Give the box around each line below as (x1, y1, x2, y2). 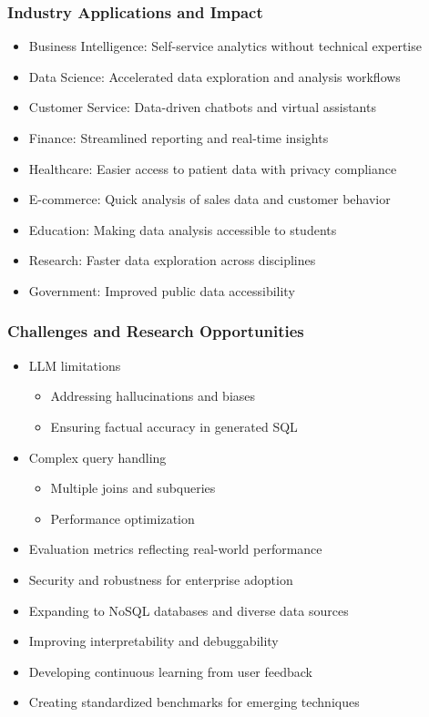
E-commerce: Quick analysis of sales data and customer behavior (28, 189, 391, 209)
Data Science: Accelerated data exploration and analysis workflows (28, 67, 401, 86)
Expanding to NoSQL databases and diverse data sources (28, 600, 349, 620)
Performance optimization (50, 508, 195, 528)
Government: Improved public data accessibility (28, 281, 295, 300)
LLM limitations (28, 355, 121, 374)
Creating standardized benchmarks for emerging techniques (28, 692, 360, 712)
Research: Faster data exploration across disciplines (28, 251, 316, 270)
